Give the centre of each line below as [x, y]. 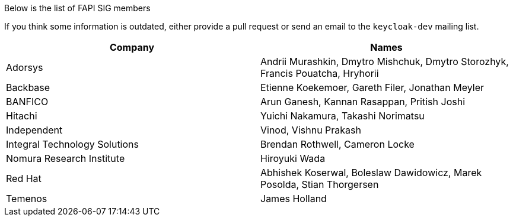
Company [132, 47]
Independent [34, 130]
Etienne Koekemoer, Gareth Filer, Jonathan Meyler [372, 87]
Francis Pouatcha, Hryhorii [320, 73]
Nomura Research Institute [66, 158]
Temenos [27, 199]
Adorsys [25, 67]
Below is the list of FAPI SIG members [77, 8]
